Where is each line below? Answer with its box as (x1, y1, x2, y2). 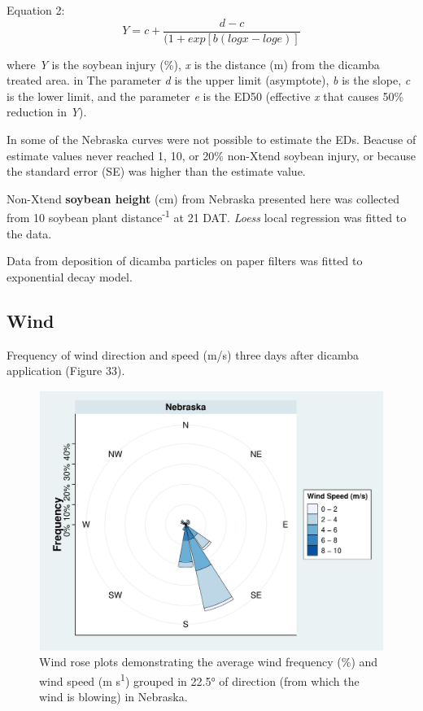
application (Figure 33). (7, 362, 125, 379)
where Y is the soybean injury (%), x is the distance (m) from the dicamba (7, 55, 380, 72)
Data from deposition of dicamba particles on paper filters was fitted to (7, 252, 363, 269)
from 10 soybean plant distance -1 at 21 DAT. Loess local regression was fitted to (7, 207, 407, 226)
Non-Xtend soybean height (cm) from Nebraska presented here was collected (7, 190, 399, 207)
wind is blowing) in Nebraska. (39, 688, 188, 705)
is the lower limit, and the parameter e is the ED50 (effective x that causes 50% (7, 87, 404, 104)
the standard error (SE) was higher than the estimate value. (7, 163, 306, 180)
